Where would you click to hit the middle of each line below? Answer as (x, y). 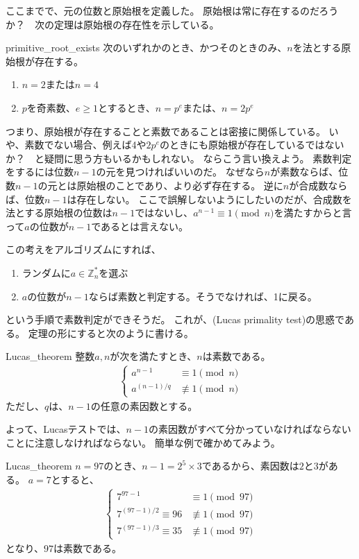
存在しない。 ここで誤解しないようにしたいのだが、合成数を (214, 199)
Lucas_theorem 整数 (50, 356)
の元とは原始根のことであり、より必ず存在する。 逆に (160, 185)
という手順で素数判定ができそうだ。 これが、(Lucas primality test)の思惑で (175, 319)
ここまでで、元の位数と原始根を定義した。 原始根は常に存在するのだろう (172, 10)
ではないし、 (164, 213)
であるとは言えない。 (140, 226)
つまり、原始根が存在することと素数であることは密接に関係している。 (166, 131)
